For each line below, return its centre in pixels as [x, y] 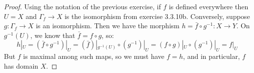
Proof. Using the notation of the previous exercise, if [82, 6]
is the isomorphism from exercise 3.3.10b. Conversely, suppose [157, 16]
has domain [21, 65]
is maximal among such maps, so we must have [94, 56]
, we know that [53, 35]
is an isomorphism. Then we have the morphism [108, 26]
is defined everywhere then [208, 6]
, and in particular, [212, 56]
